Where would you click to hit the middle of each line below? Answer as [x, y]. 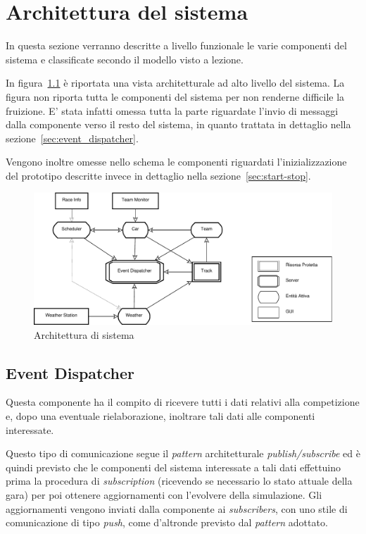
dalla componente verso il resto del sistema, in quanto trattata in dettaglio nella [178, 124]
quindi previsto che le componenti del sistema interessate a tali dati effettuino [173, 467]
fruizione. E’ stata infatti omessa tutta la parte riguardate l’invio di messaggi [172, 110]
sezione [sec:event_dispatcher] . [72, 138]
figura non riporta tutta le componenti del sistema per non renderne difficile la [175, 96]
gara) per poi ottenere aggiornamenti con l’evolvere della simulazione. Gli [164, 494]
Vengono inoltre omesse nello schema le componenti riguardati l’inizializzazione [176, 162]
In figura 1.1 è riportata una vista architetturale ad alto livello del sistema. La [175, 83]
